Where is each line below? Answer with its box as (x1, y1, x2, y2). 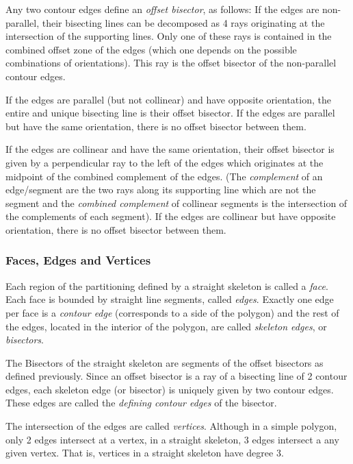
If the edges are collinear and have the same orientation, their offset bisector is (5, 142, 335, 156)
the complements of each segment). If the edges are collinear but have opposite (5, 209, 336, 223)
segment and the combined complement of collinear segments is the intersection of (5, 195, 348, 210)
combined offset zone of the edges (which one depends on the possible (5, 42, 297, 56)
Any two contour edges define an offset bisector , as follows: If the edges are (5, 2, 319, 16)
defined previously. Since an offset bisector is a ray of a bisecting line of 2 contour (5, 369, 348, 383)
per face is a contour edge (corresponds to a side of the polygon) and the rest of (5, 305, 339, 319)
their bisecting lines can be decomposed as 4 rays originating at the (42, 15, 325, 29)
